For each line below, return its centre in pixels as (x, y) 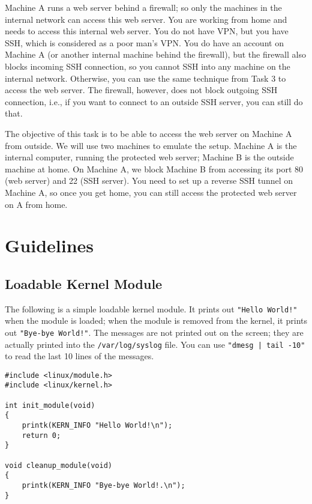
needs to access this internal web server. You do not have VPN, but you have (147, 31)
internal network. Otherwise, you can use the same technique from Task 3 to (145, 78)
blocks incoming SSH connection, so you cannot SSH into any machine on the (148, 66)
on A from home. (36, 204)
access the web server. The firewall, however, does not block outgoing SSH (141, 90)
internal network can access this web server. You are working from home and (146, 19)
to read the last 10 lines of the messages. (79, 356)
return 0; (41, 435)
